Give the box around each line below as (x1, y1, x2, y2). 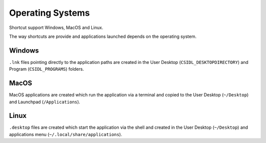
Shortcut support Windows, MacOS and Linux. (9, 25, 103, 30)
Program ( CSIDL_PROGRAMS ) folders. (9, 66, 84, 72)
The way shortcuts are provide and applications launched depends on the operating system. (9, 33, 197, 39)
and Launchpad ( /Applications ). (9, 99, 81, 105)
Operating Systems (9, 7, 90, 18)
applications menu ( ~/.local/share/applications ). (9, 131, 123, 137)
